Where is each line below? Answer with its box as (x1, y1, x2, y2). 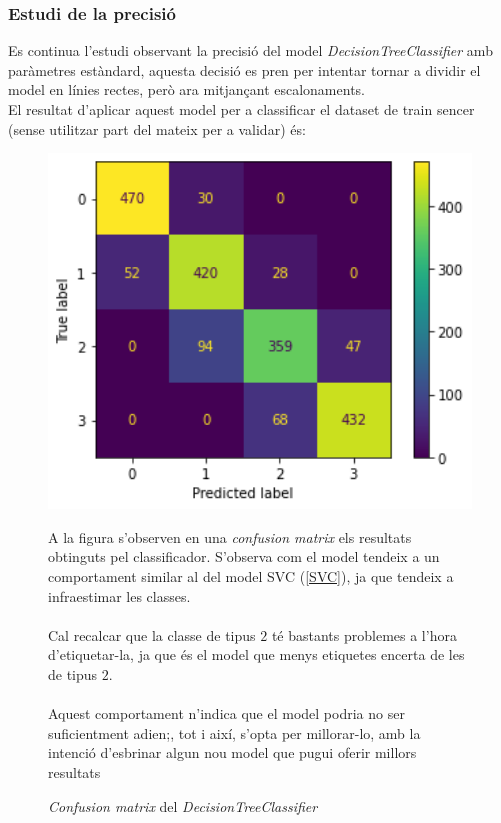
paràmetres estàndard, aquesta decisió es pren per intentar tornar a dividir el (8, 59, 481, 80)
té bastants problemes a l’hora (271, 624, 457, 645)
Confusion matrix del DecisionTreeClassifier (48, 795, 318, 816)
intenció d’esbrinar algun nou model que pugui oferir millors (48, 742, 417, 763)
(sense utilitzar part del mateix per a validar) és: (8, 118, 306, 139)
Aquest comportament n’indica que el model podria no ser (48, 703, 405, 724)
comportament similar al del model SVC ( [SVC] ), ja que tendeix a (48, 566, 454, 587)
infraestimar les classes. (48, 585, 191, 606)
